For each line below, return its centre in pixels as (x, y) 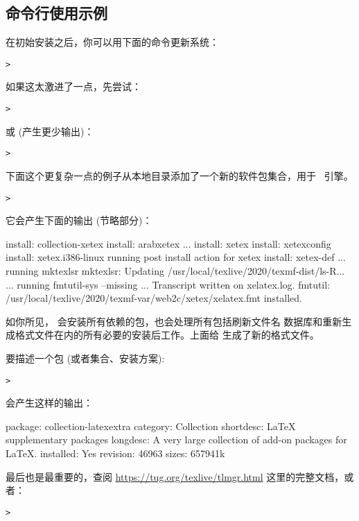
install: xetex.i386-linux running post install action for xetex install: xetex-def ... (176, 257)
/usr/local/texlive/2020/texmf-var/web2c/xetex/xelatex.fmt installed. (154, 298)
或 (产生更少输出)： (50, 131)
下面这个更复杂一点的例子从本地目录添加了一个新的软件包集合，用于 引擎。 (179, 175)
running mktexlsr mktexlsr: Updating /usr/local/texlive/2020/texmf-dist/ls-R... (175, 270)
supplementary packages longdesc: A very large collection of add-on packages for (176, 439)
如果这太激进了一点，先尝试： (73, 86)
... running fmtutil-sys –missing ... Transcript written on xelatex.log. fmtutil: (168, 284)
